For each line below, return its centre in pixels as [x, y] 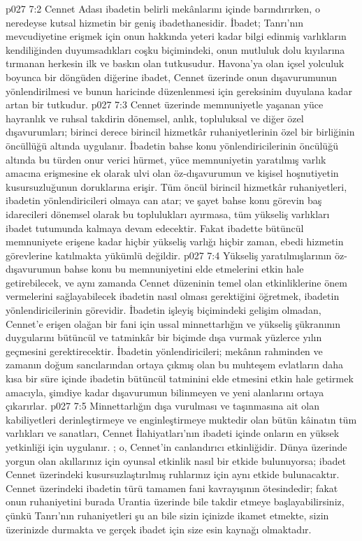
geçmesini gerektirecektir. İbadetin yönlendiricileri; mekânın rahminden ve [164, 351]
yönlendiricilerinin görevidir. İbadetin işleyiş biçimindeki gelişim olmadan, [164, 310]
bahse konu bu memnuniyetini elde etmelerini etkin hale [184, 269]
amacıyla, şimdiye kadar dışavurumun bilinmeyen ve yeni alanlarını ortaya [165, 392]
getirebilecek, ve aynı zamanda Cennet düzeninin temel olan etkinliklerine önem [176, 282]
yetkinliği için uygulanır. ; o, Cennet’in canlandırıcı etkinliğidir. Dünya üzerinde [176, 447]
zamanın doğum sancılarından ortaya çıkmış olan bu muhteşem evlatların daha [174, 365]
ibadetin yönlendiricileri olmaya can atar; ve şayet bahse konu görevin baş [164, 200]
